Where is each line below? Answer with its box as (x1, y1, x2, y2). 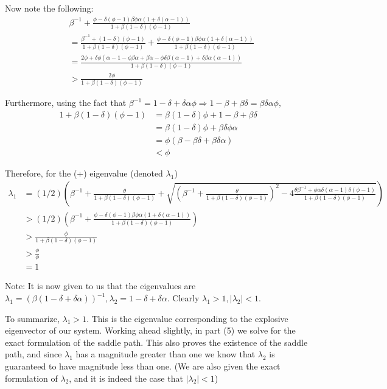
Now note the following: (5, 2, 94, 14)
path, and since (5, 348, 62, 360)
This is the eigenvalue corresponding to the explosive (91, 312, 288, 324)
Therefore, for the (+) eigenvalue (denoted (5, 166, 163, 179)
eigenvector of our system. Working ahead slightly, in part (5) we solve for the (5, 324, 296, 337)
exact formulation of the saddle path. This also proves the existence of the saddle (5, 335, 308, 348)
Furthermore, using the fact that (5, 96, 127, 109)
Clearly (172, 292, 200, 304)
